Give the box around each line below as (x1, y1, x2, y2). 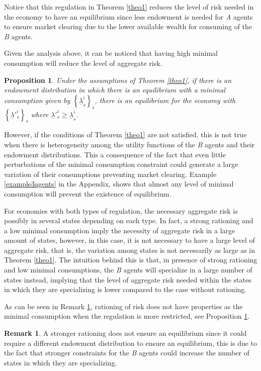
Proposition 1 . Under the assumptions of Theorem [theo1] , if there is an (4, 74, 232, 85)
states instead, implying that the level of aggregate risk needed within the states (4, 274, 251, 285)
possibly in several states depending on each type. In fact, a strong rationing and (4, 215, 253, 226)
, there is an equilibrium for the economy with (95, 95, 236, 105)
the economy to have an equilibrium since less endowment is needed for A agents (4, 11, 253, 22)
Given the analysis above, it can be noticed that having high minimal (4, 48, 218, 58)
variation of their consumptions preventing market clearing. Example (4, 168, 217, 179)
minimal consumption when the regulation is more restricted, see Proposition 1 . (4, 311, 250, 321)
